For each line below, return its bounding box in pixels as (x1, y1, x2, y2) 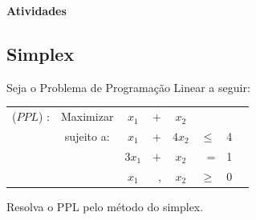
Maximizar (61, 108, 114, 125)
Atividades (6, 2, 67, 18)
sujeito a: (64, 127, 110, 144)
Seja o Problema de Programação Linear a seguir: (6, 78, 250, 95)
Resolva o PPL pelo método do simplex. (6, 198, 204, 214)
